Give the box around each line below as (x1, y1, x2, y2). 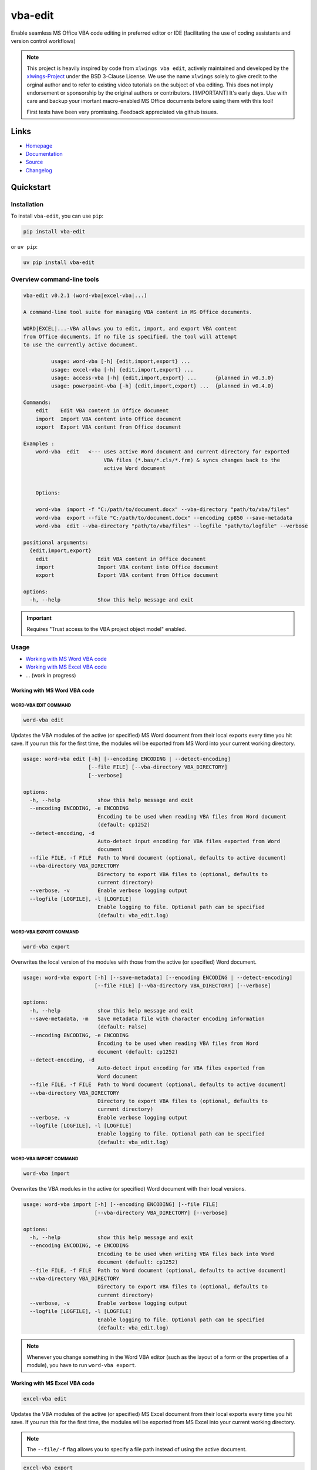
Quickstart (11, 182, 51, 192)
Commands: (23, 399, 52, 406)
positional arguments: (23, 539, 89, 546)
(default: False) (97, 1024, 147, 1030)
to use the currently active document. (23, 342, 138, 348)
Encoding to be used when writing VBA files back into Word (97, 1250, 274, 1257)
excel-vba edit (23, 1395, 67, 1402)
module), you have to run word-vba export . (26, 1362, 137, 1368)
